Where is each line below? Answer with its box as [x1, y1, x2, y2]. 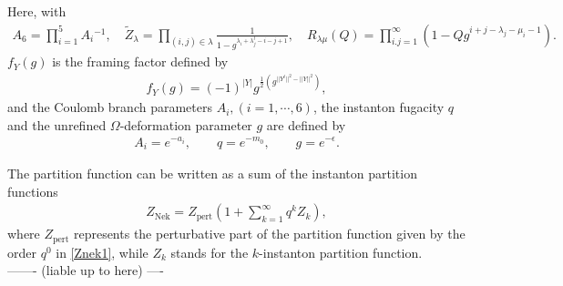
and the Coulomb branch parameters [7, 97, 212, 117]
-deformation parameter [119, 115, 252, 134]
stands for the [170, 242, 249, 261]
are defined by [266, 115, 346, 134]
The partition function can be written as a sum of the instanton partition [7, 163, 417, 182]
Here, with [7, 2, 67, 20]
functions [7, 181, 58, 200]
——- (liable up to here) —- [7, 260, 164, 280]
